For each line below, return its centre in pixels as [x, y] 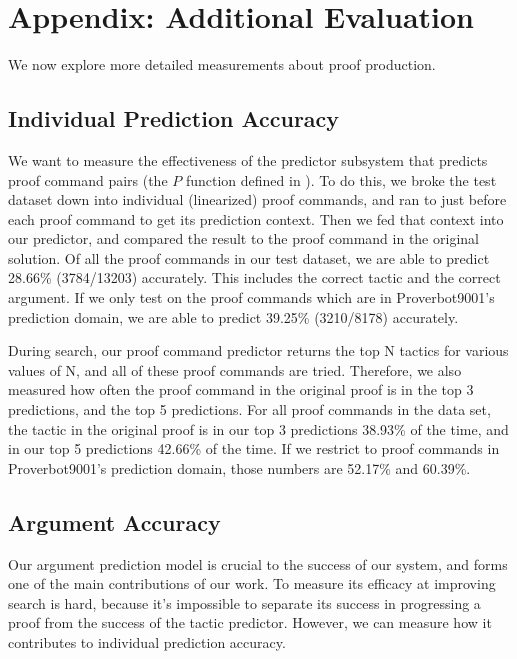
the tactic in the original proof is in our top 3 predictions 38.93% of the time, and [258, 428]
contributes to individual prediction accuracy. [147, 642]
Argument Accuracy [114, 521]
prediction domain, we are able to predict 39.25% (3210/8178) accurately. [233, 316]
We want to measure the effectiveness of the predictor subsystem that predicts [248, 159]
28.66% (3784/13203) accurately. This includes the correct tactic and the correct [254, 277]
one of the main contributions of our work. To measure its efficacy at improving [252, 583]
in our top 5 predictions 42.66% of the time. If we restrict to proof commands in [254, 448]
